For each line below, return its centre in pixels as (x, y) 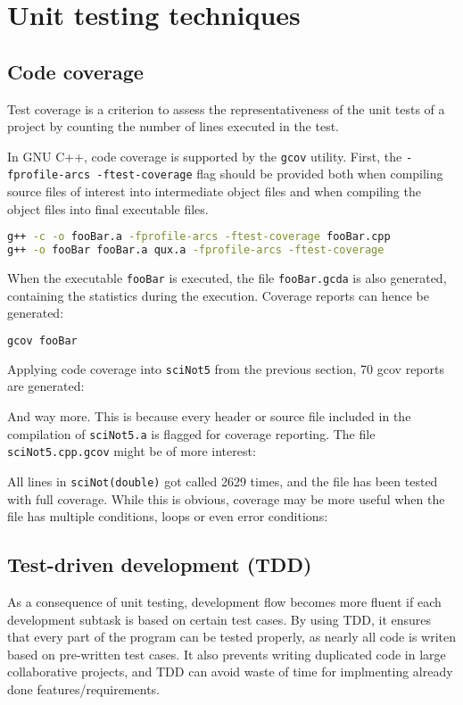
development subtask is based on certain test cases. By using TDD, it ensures (219, 619)
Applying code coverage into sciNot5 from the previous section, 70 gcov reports (226, 368)
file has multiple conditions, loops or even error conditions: (168, 516)
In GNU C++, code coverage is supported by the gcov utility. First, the (205, 156)
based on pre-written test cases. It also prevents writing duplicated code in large (227, 654)
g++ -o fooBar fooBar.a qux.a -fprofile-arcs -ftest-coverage (196, 250)
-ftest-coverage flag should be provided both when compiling (270, 174)
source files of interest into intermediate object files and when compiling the (214, 191)
